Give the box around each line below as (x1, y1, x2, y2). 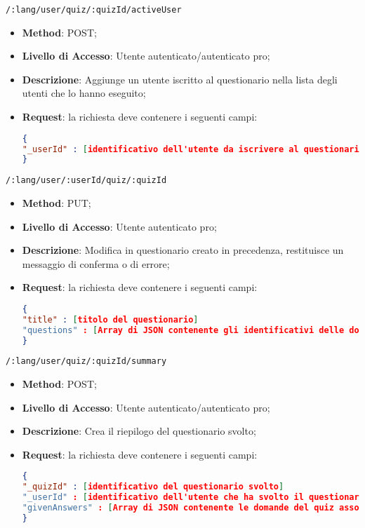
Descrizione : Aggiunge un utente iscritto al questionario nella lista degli (22, 72, 338, 86)
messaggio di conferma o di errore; (22, 256, 170, 271)
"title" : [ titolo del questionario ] (22, 314, 199, 325)
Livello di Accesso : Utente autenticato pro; (22, 219, 217, 233)
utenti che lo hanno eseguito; (22, 86, 146, 100)
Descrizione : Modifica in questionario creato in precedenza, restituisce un (22, 243, 344, 257)
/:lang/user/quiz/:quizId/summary (6, 356, 167, 367)
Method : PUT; (22, 195, 91, 210)
